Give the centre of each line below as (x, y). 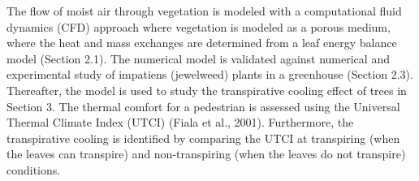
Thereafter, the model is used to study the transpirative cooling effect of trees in (207, 90)
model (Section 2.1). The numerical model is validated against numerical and (198, 58)
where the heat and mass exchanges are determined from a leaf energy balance (202, 43)
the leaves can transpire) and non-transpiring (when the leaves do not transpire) (206, 154)
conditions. (34, 169)
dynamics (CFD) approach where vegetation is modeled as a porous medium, (199, 26)
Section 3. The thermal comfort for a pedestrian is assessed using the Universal (203, 106)
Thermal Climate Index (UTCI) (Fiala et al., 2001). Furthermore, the (180, 122)
